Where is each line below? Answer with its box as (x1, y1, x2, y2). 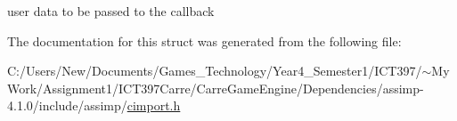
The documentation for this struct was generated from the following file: (7, 31, 402, 50)
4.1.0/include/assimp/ (7, 96, 127, 115)
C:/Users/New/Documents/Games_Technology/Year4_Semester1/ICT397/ (7, 61, 422, 80)
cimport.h (126, 96, 181, 115)
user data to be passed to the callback (7, 2, 215, 20)
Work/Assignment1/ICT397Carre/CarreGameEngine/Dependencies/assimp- (7, 78, 424, 97)
